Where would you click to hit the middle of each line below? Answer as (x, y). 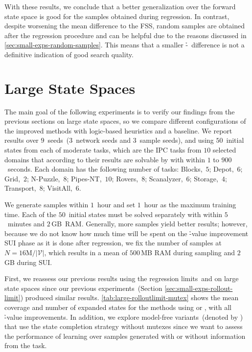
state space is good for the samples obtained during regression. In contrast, (117, 16)
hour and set (116, 205)
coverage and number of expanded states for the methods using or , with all (118, 307)
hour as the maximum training (190, 205)
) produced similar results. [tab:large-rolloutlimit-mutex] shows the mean (129, 297)
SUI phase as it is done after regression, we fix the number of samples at (113, 243)
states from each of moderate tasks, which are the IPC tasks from (103, 150)
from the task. (26, 345)
